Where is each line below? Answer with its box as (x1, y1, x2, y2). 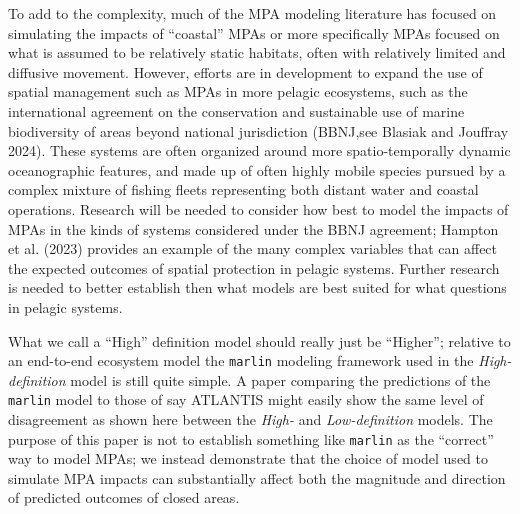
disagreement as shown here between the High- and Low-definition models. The (8, 409, 493, 429)
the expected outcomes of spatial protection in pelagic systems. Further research (8, 257, 500, 278)
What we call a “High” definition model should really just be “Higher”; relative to (8, 330, 511, 351)
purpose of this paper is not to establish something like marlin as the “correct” (8, 428, 494, 449)
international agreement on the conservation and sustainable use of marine (8, 100, 465, 121)
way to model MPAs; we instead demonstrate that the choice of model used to (8, 448, 488, 469)
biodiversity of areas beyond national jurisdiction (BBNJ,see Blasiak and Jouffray (8, 120, 509, 141)
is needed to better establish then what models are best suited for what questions (8, 277, 507, 298)
